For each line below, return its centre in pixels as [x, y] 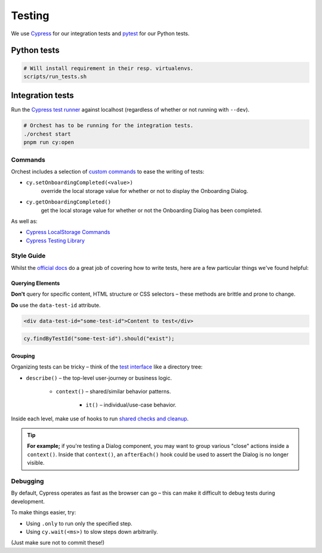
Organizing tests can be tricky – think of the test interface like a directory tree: [107, 367]
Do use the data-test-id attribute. [56, 305]
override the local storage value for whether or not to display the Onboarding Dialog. [145, 191]
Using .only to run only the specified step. [79, 523]
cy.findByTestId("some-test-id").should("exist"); [99, 339]
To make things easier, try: [44, 512]
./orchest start [47, 134]
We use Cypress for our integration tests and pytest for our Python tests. [100, 33]
